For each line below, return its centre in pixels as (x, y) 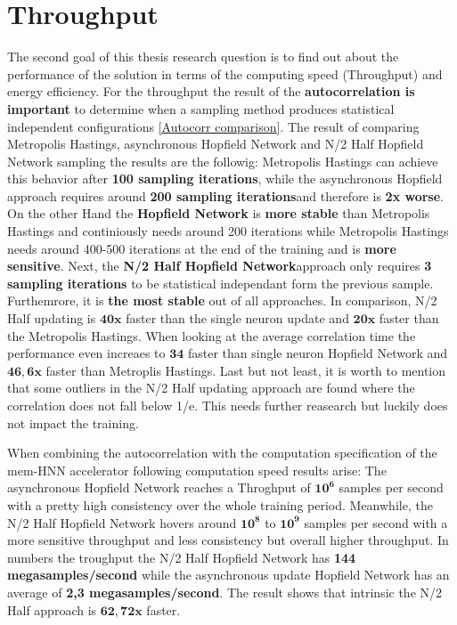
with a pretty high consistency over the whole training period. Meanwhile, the (220, 504)
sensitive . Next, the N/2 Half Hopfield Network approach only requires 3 (220, 266)
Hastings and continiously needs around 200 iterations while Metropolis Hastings (228, 231)
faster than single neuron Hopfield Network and (318, 353)
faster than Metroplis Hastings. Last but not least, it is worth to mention (246, 370)
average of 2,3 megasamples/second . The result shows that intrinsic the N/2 (225, 592)
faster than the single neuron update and (237, 318)
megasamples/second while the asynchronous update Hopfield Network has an (228, 575)
